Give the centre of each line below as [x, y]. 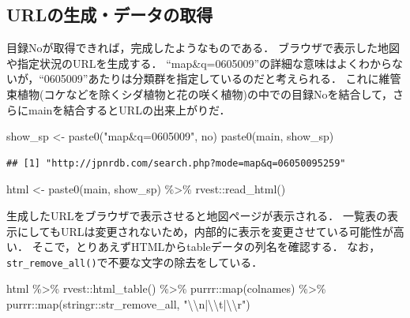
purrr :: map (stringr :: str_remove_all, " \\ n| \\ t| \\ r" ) [128, 303]
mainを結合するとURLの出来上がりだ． [129, 109]
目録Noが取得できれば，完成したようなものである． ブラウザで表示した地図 [203, 48]
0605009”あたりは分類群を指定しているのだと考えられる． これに [211, 79]
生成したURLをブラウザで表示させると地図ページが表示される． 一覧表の [197, 215]
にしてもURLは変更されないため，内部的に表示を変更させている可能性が [205, 231]
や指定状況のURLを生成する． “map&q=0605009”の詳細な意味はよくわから [199, 63]
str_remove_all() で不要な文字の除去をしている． [135, 262]
